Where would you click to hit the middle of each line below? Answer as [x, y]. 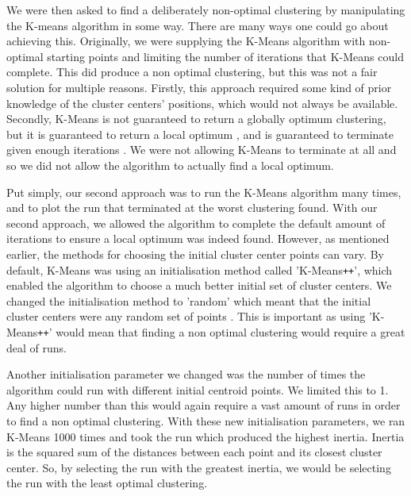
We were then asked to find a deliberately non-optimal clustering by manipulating [206, 10]
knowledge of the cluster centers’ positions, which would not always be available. [202, 103]
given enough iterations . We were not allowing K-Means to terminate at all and [202, 150]
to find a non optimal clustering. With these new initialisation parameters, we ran [206, 420]
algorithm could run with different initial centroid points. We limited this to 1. [198, 389]
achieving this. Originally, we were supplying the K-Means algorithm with [186, 41]
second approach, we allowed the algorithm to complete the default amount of [196, 223]
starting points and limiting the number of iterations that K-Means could [225, 56]
